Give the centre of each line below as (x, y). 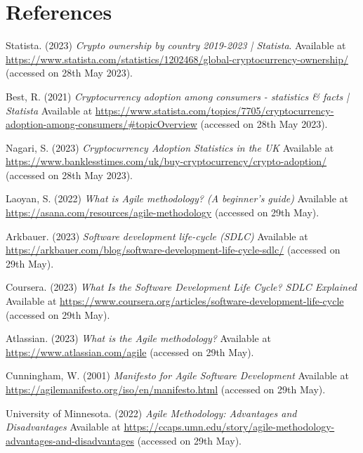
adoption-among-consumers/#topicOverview (101, 124)
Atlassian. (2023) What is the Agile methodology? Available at (138, 338)
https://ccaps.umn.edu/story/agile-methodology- (229, 427)
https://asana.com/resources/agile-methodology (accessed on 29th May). (163, 212)
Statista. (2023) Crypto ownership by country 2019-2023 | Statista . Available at (176, 45)
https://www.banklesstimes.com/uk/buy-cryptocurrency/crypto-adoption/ (166, 161)
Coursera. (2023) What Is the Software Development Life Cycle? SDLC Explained (181, 287)
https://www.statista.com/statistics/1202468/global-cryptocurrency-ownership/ (177, 59)
